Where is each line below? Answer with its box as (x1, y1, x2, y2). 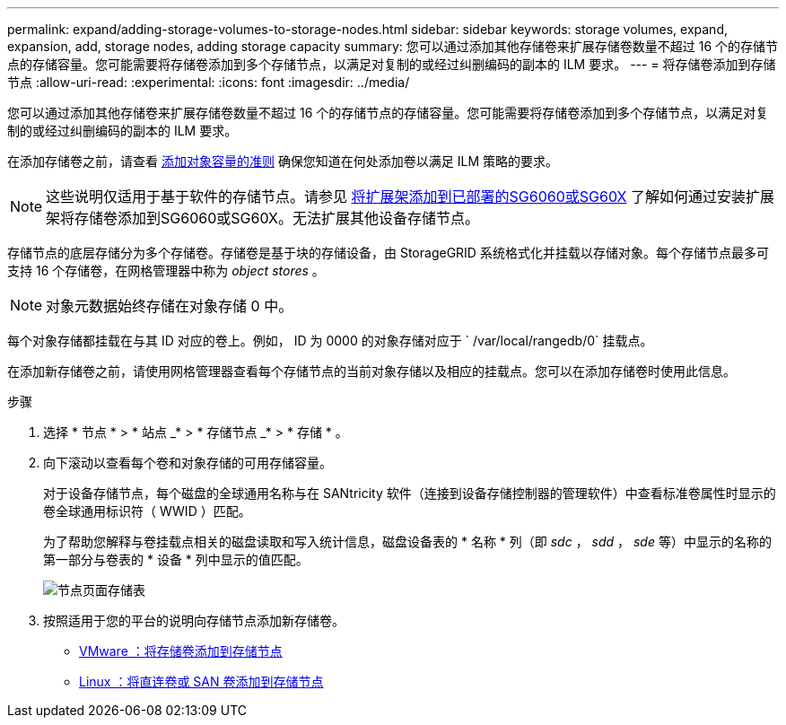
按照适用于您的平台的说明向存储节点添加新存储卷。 (43, 613, 345, 628)
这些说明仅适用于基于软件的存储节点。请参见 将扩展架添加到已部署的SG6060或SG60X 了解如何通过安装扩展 (46, 188, 774, 205)
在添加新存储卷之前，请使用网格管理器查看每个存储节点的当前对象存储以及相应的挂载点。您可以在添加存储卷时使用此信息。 (7, 363, 736, 379)
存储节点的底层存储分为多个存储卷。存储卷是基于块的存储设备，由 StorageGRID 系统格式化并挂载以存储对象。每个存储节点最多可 (7, 245, 769, 260)
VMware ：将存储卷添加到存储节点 (79, 643, 283, 659)
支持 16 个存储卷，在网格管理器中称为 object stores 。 (7, 263, 325, 278)
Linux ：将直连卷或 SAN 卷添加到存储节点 (79, 674, 324, 689)
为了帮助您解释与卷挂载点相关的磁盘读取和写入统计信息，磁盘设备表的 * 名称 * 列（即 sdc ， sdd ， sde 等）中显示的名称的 (43, 534, 772, 549)
